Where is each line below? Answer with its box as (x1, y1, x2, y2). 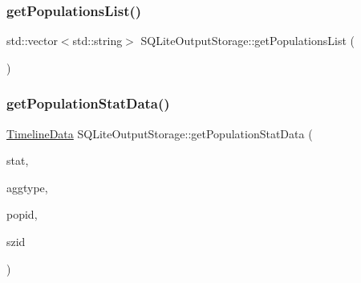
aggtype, (6, 178, 48, 195)
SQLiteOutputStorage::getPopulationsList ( (140, 32, 355, 49)
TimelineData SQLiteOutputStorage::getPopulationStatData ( (6, 125, 313, 141)
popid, (6, 206, 38, 223)
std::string (72, 32, 123, 49)
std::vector (6, 32, 58, 49)
